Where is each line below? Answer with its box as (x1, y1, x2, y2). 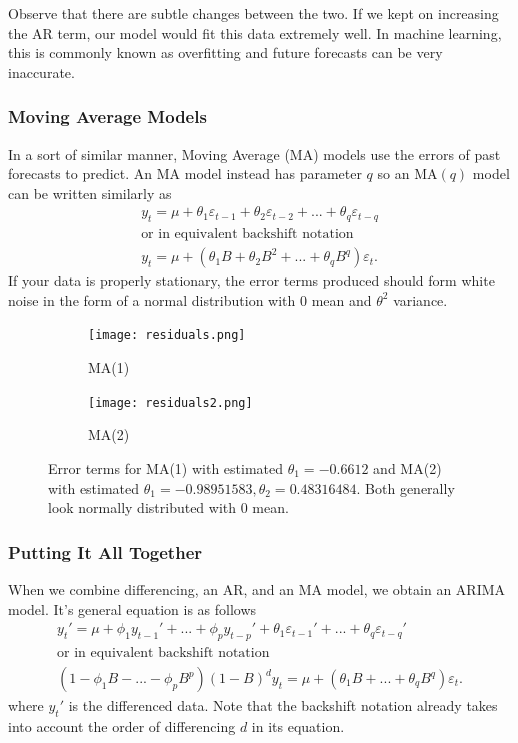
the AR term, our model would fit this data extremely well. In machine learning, (8, 22, 502, 43)
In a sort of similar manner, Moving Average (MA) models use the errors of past (8, 143, 501, 164)
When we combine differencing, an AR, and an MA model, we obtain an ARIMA (8, 578, 506, 599)
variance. (393, 289, 448, 310)
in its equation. (251, 715, 345, 736)
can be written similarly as (8, 182, 172, 203)
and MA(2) (373, 457, 442, 478)
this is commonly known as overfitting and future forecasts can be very (8, 42, 443, 63)
